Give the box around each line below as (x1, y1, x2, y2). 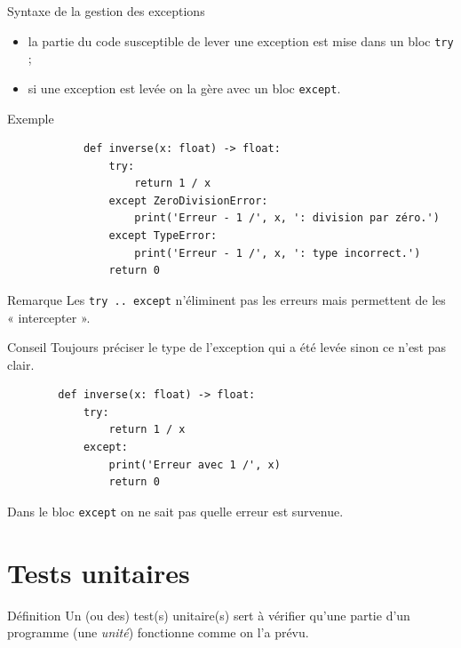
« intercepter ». (7, 308, 91, 326)
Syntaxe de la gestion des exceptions (7, 2, 205, 20)
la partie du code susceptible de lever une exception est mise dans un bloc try (28, 31, 454, 50)
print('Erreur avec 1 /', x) (108, 458, 281, 471)
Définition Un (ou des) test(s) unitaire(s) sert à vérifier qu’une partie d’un (7, 605, 410, 624)
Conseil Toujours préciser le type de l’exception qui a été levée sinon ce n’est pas (7, 338, 447, 356)
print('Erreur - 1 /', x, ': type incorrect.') (134, 246, 421, 260)
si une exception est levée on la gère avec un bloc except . (28, 78, 341, 97)
